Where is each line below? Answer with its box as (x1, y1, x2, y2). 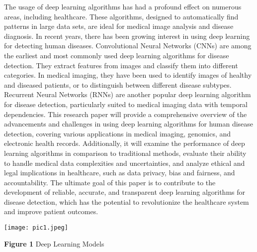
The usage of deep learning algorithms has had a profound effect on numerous (4, 1, 242, 11)
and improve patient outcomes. (4, 206, 98, 217)
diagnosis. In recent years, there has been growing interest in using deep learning (4, 30, 250, 41)
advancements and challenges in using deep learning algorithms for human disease (4, 119, 254, 129)
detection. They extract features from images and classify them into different (4, 60, 238, 70)
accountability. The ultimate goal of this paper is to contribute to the (4, 177, 216, 187)
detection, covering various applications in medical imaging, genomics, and (4, 128, 231, 138)
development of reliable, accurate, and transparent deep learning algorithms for (4, 187, 246, 197)
